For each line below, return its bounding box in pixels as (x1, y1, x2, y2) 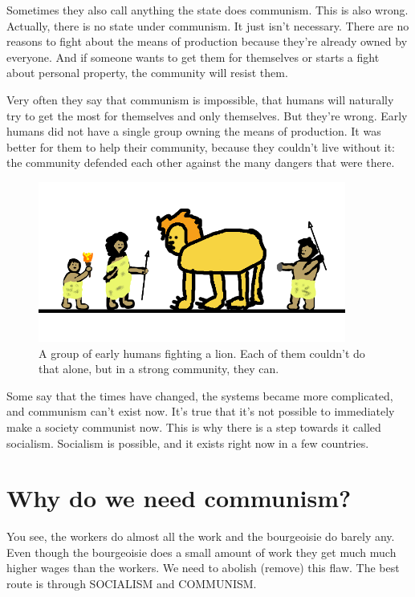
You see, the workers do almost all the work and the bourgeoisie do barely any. (6, 528, 395, 545)
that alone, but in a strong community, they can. (39, 360, 279, 377)
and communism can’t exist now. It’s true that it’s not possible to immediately (6, 403, 395, 420)
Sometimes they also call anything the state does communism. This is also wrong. (6, 2, 409, 18)
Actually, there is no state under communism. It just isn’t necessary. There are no (6, 17, 409, 34)
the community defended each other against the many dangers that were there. (6, 154, 395, 171)
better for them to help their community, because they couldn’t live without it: (6, 138, 395, 155)
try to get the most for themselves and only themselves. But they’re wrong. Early (6, 107, 408, 124)
